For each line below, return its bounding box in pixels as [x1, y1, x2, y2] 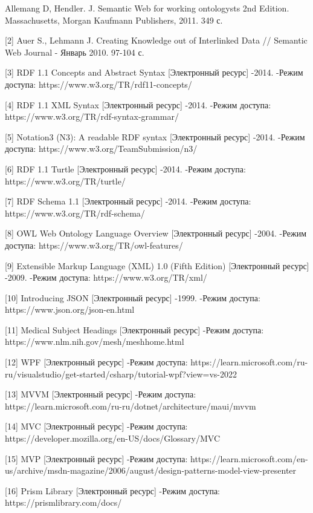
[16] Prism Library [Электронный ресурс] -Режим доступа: [5, 484, 220, 497]
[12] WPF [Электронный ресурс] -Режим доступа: [5, 356, 188, 368]
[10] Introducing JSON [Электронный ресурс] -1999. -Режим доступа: [5, 291, 260, 304]
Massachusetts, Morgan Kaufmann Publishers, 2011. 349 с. [5, 13, 223, 26]
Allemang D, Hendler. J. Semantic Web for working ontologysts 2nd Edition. [5, 2, 289, 14]
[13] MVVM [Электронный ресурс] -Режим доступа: [5, 388, 196, 400]
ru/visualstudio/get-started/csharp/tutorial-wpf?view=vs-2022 [5, 367, 237, 380]
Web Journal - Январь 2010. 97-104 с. [5, 45, 144, 58]
